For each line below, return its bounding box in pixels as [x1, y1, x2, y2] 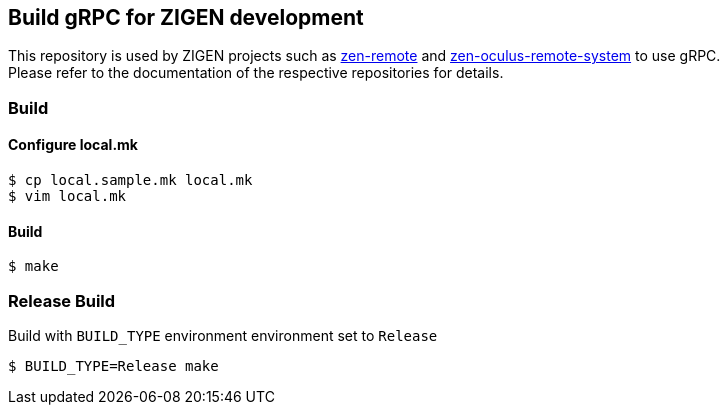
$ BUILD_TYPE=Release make [8, 357, 219, 374]
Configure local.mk [8, 136, 138, 154]
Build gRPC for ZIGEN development [8, 5, 364, 30]
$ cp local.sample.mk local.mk [8, 172, 253, 189]
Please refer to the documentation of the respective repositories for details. [8, 64, 504, 82]
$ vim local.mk [8, 188, 127, 205]
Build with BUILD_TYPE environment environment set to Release [8, 326, 438, 344]
